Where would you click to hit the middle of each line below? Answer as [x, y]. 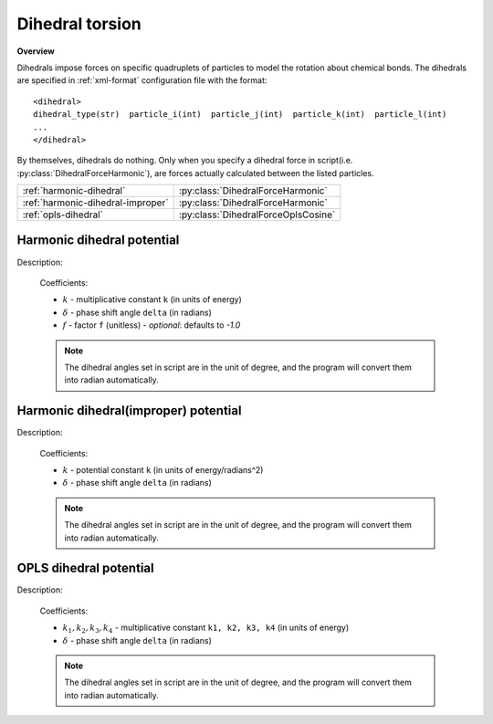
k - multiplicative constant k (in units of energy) [152, 299]
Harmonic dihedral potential [98, 241]
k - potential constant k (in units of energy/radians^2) [163, 470]
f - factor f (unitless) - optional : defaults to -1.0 [152, 325]
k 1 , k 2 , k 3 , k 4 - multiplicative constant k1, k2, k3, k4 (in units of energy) [206, 629]
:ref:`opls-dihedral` [63, 215]
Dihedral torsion [79, 24]
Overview [36, 51]
